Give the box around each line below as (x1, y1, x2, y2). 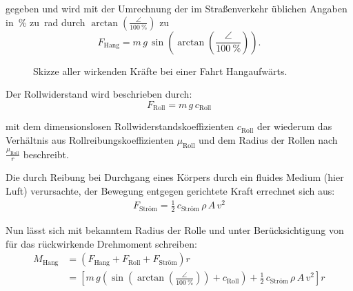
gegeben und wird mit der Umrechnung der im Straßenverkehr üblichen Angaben (6, 1, 347, 15)
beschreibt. (23, 147, 69, 161)
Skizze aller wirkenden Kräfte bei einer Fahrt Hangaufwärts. (33, 63, 288, 78)
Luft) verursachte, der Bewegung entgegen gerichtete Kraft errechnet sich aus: (6, 184, 335, 198)
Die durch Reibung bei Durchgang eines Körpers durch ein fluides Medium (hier (6, 170, 344, 184)
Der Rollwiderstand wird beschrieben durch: (6, 87, 192, 101)
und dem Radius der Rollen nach (199, 132, 338, 147)
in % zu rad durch (6, 14, 85, 29)
